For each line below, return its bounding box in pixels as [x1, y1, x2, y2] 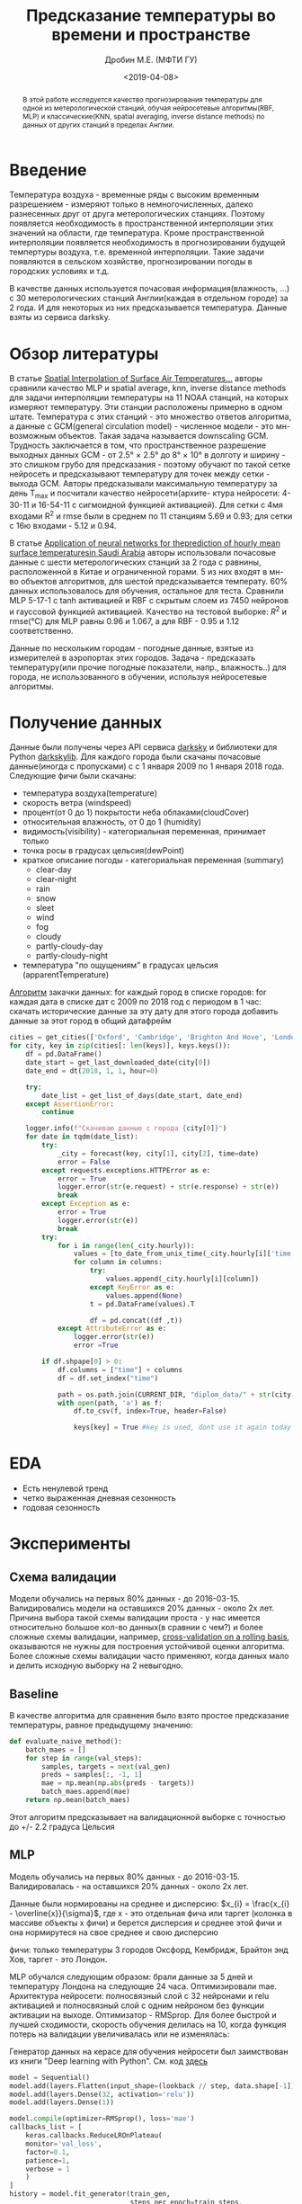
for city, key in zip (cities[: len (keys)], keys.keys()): [9, 1041, 231, 1050]
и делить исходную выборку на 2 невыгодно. [9, 1660, 184, 1671]
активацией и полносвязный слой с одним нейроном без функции [9, 2000, 265, 2011]
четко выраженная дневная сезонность [22, 1493, 176, 1504]
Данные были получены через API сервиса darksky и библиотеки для [9, 742, 278, 753]
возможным [9, 431, 57, 442]
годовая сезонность [22, 1503, 101, 1513]
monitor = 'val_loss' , [25, 2139, 102, 2148]
